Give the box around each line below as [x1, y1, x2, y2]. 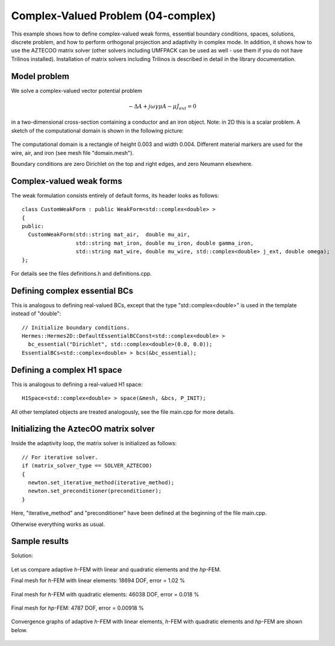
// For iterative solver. [22, 454, 99, 461]
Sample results [11, 536, 69, 546]
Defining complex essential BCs [11, 285, 134, 296]
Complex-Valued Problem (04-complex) [11, 9, 216, 22]
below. [11, 626, 28, 633]
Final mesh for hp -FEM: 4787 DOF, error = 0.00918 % [11, 604, 144, 612]
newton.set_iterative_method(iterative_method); [28, 479, 175, 486]
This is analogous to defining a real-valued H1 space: [11, 381, 143, 388]
